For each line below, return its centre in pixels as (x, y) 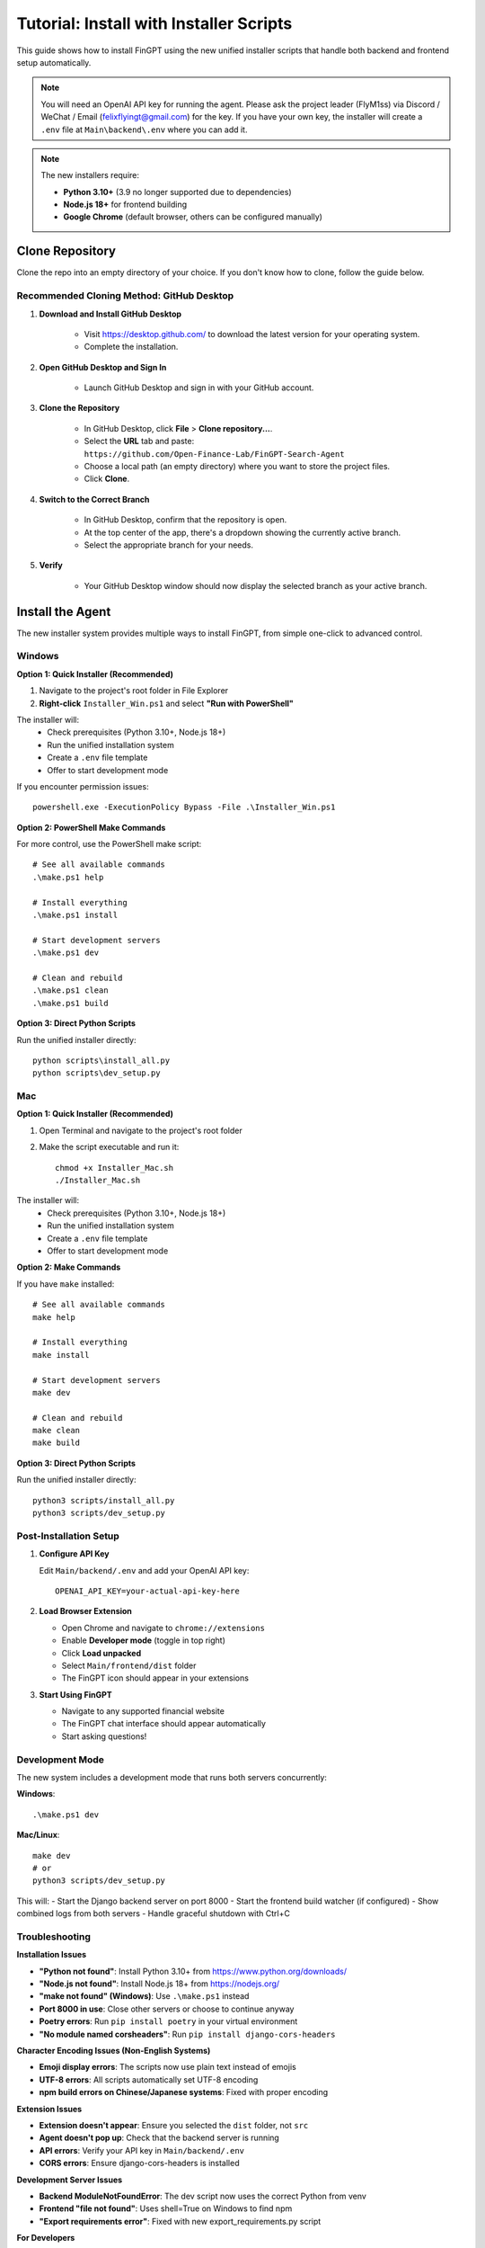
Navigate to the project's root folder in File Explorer (134, 691)
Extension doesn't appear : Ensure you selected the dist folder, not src (174, 2125)
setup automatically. (54, 62)
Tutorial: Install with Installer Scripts (154, 23)
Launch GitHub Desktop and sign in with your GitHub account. (199, 388)
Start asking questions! (104, 1736)
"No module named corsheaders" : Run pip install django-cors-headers (187, 2034)
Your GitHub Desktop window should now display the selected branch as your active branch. (256, 585)
